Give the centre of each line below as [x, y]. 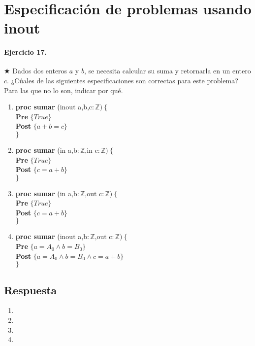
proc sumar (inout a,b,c [54, 107]
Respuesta [31, 290]
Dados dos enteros [40, 71]
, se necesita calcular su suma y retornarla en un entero [167, 71]
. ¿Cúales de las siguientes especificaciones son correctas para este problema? [123, 80]
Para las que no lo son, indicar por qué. [64, 90]
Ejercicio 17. [25, 52]
